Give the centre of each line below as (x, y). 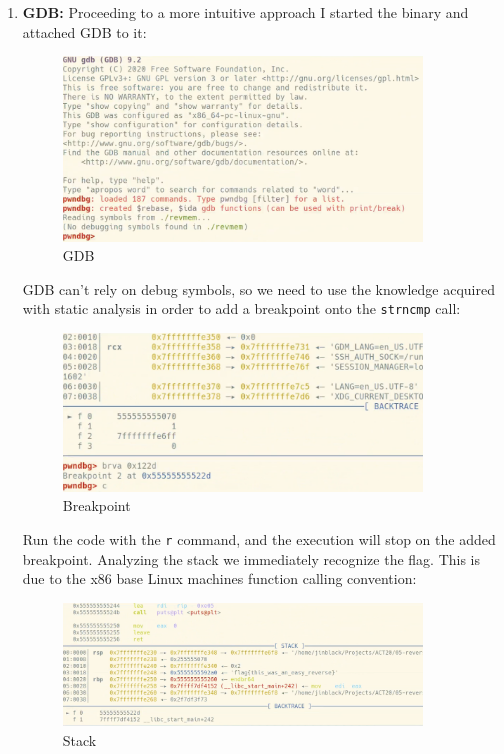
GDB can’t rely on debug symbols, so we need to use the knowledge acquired (258, 288)
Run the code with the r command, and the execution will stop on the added (259, 539)
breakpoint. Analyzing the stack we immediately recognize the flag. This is (251, 558)
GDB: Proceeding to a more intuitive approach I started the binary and (245, 12)
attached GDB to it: (84, 31)
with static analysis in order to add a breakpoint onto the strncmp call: (241, 308)
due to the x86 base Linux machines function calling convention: (219, 578)
